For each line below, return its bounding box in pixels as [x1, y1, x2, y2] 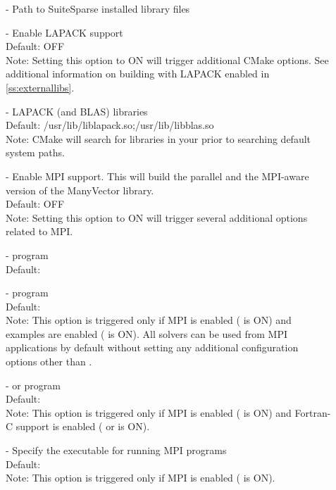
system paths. [6, 145, 65, 160]
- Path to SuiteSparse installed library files [6, 1, 190, 15]
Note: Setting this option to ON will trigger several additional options [6, 210, 308, 225]
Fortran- [294, 405, 331, 420]
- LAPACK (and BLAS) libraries [6, 103, 148, 118]
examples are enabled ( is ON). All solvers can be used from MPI [6, 326, 288, 341]
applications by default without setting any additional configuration [6, 340, 299, 355]
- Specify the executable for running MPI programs [6, 443, 227, 458]
